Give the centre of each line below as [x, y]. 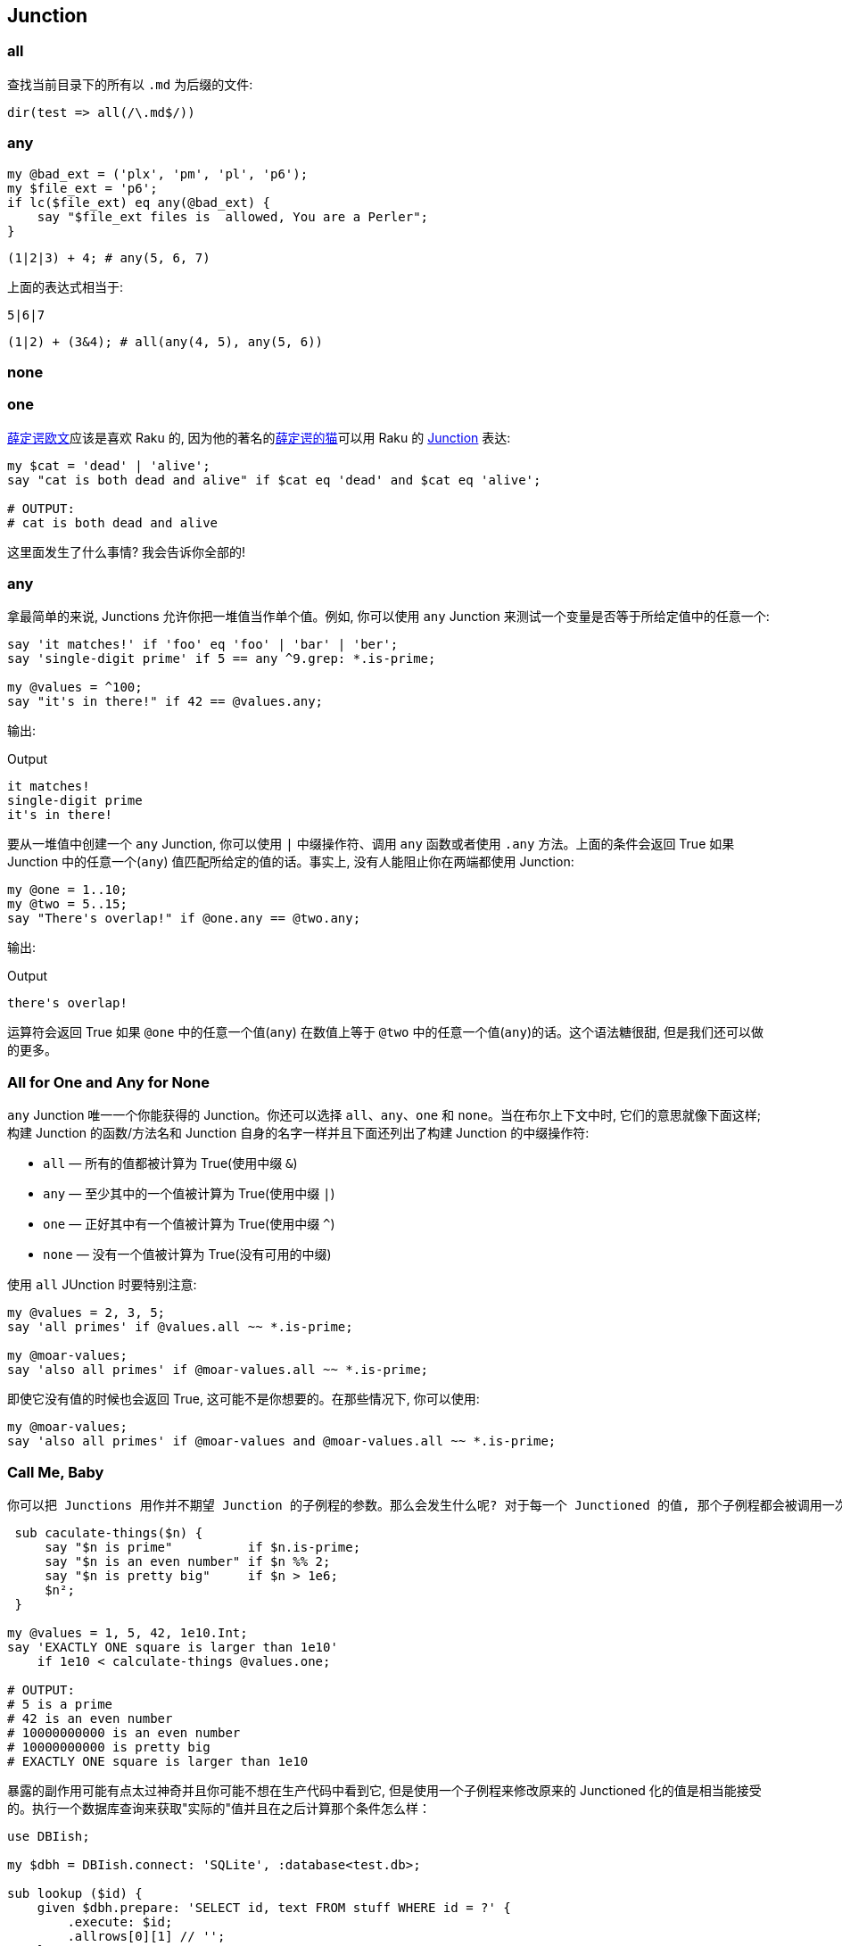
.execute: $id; [120, 1921]
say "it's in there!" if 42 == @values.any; [165, 702]
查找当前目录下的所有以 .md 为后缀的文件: [130, 84]
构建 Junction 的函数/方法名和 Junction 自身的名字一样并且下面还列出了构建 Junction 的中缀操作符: [298, 1133]
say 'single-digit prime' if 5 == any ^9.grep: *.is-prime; [222, 659]
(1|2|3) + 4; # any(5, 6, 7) [109, 257]
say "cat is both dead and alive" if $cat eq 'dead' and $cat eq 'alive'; [274, 480]
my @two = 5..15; [67, 904]
